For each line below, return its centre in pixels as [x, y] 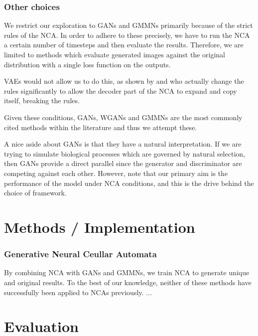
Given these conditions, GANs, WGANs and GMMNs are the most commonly [123, 117]
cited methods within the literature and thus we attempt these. [101, 127]
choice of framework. [35, 193]
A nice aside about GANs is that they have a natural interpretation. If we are [123, 144]
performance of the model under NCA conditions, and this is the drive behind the [129, 183]
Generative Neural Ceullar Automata [80, 254]
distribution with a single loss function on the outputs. [87, 64]
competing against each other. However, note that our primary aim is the [116, 173]
